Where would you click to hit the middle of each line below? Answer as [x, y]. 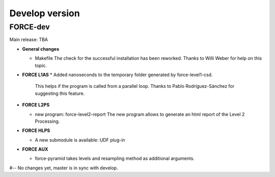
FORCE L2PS [36, 105]
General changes [41, 49]
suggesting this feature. [60, 93]
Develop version [45, 13]
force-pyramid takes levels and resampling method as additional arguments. [115, 158]
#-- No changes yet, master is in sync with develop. [64, 168]
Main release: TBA [29, 40]
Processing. [47, 121]
